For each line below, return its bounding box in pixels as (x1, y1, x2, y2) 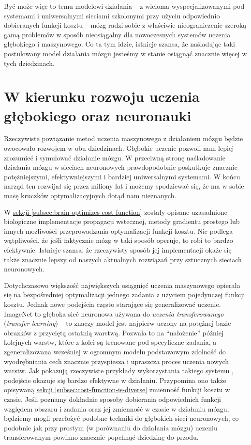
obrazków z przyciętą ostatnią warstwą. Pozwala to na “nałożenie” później (4, 327, 224, 337)
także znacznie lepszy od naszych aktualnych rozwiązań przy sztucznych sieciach (4, 254, 242, 264)
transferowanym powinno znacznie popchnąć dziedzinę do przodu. (4, 432, 199, 442)
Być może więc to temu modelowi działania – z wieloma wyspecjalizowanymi (4, 1, 231, 11)
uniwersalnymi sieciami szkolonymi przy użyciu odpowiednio (41, 10, 220, 20)
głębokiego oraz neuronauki (4, 105, 192, 125)
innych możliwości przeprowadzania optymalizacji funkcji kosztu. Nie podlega (4, 225, 233, 236)
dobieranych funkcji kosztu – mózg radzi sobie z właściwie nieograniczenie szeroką (4, 20, 247, 30)
